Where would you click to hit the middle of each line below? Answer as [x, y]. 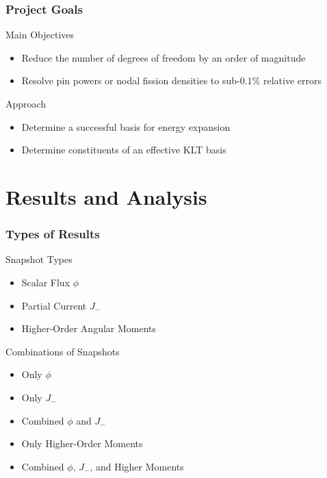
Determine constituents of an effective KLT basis [124, 150]
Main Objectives [40, 35]
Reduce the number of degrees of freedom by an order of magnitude [163, 57]
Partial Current [54, 305]
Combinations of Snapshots [63, 351]
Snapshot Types [39, 259]
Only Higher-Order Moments [82, 443]
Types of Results [53, 234]
